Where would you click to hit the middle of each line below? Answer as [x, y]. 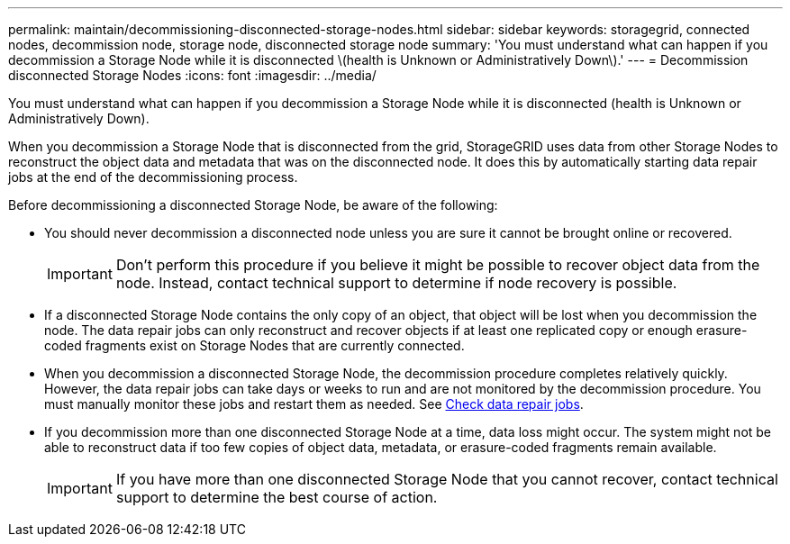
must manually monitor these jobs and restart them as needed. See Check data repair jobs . [314, 404]
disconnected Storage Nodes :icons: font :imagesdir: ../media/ [192, 75]
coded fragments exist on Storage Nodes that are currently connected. [254, 345]
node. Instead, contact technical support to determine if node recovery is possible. [396, 283]
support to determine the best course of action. [277, 497]
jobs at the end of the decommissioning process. [153, 177]
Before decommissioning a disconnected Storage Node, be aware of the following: [253, 205]
